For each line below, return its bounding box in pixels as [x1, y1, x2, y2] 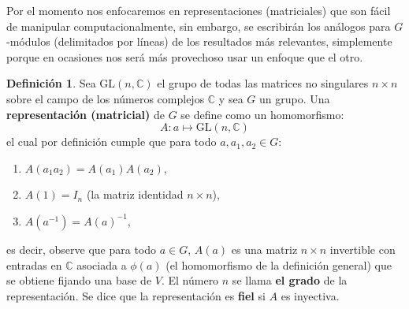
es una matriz [231, 240, 298, 257]
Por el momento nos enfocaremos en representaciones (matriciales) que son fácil [6, 2, 391, 18]
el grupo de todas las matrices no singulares [157, 75, 369, 91]
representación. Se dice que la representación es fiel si [6, 287, 266, 303]
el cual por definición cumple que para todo [6, 133, 217, 150]
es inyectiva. [281, 287, 340, 303]
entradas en [6, 256, 62, 273]
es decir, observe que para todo [6, 240, 157, 257]
